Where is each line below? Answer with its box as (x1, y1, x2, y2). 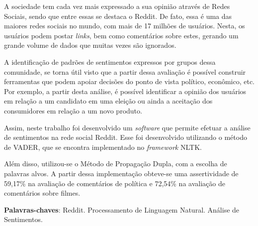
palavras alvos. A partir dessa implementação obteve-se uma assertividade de (4, 168, 239, 178)
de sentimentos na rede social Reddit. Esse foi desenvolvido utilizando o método (4, 132, 247, 142)
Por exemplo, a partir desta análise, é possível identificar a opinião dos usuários (4, 86, 247, 96)
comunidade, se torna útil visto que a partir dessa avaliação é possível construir (4, 66, 246, 77)
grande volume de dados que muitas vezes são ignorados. (4, 40, 176, 50)
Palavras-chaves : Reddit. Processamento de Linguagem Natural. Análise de (4, 204, 240, 215)
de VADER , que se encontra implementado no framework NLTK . (4, 141, 202, 152)
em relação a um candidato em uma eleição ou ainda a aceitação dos (4, 96, 213, 106)
